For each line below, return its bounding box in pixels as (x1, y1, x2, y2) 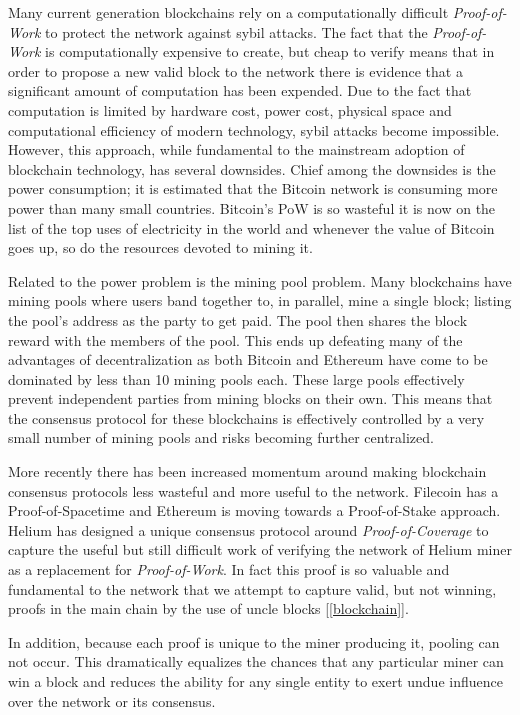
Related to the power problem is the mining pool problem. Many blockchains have (8, 270, 512, 291)
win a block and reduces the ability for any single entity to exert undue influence (8, 671, 503, 691)
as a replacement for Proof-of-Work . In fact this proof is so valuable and (8, 559, 450, 580)
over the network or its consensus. (8, 690, 216, 711)
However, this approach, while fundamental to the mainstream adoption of (8, 139, 465, 160)
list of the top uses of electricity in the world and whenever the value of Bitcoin (8, 217, 495, 238)
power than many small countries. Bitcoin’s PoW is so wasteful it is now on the (8, 197, 496, 218)
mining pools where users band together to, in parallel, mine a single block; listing (8, 290, 512, 311)
